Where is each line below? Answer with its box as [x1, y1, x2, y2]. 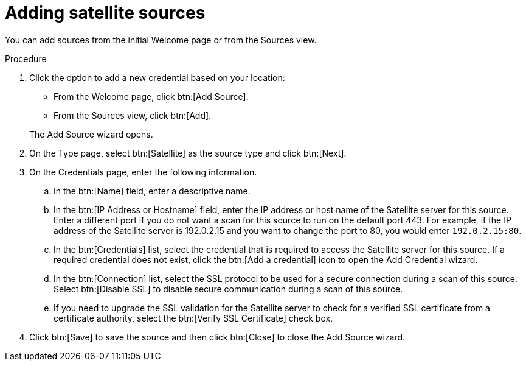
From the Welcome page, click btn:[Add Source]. [54, 91, 249, 102]
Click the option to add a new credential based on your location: [29, 72, 285, 83]
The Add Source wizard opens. [29, 128, 153, 139]
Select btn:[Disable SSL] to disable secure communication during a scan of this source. [54, 283, 403, 294]
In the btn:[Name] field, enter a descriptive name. [54, 185, 251, 196]
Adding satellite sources [5, 2, 206, 23]
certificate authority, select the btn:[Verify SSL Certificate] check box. [54, 312, 333, 323]
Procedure [5, 53, 47, 64]
